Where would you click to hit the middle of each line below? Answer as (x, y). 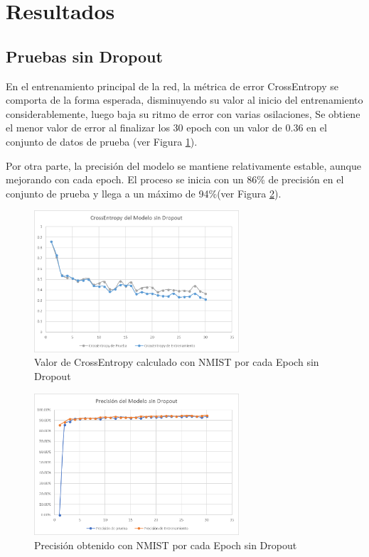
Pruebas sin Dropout (84, 56)
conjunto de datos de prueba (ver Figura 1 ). (102, 141)
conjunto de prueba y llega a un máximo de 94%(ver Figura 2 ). (144, 193)
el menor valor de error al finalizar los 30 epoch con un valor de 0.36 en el (166, 128)
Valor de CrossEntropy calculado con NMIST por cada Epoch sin (177, 362)
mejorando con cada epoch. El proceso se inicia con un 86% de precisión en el (175, 179)
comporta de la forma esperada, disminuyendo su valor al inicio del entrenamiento (184, 100)
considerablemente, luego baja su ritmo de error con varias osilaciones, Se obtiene (183, 113)
